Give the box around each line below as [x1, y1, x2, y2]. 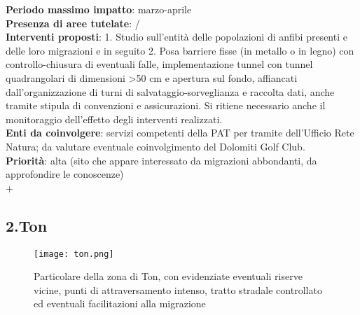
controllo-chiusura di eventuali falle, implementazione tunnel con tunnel [6, 57, 313, 71]
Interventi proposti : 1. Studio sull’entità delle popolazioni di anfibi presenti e [6, 29, 347, 44]
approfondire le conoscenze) [6, 167, 124, 181]
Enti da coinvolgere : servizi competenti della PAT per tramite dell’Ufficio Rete [6, 125, 354, 140]
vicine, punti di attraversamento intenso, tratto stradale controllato [34, 282, 322, 297]
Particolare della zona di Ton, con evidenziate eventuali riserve [34, 269, 303, 283]
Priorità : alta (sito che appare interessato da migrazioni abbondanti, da [6, 153, 317, 167]
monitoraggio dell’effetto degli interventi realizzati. [6, 111, 223, 126]
